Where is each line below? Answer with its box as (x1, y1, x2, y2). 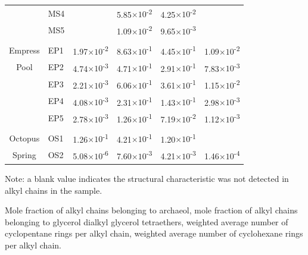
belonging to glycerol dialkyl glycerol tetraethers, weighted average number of (5, 215, 288, 228)
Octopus (9, 131, 40, 144)
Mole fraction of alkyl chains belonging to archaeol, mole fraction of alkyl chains (5, 204, 298, 216)
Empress (9, 43, 40, 56)
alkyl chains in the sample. (5, 184, 102, 196)
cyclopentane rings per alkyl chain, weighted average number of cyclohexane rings (5, 227, 303, 240)
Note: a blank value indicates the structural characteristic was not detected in (5, 172, 289, 184)
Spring (12, 149, 36, 161)
